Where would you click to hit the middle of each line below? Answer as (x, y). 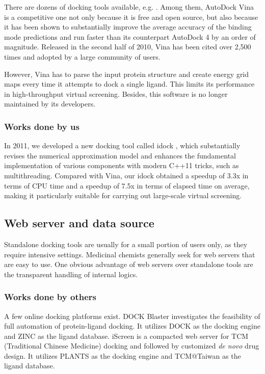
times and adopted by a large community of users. (82, 56)
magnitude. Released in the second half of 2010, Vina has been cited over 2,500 (128, 47)
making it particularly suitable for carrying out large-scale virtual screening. (123, 195)
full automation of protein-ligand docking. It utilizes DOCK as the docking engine (132, 326)
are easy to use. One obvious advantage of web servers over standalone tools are (129, 264)
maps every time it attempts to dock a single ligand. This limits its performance (129, 84)
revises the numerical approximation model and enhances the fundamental (120, 155)
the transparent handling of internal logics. (71, 274)
